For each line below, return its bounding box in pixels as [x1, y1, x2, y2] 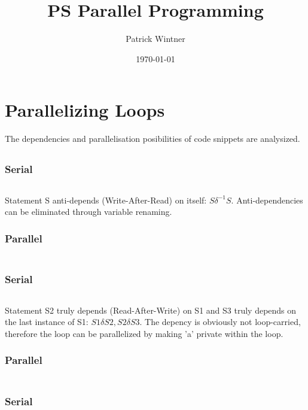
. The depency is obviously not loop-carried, [139, 315, 301, 328]
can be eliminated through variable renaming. [5, 205, 172, 218]
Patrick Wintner [126, 32, 185, 45]
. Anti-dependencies [231, 193, 303, 206]
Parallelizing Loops [5, 98, 165, 122]
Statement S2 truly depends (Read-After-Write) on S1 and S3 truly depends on [5, 303, 297, 316]
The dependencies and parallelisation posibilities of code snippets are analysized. [5, 132, 300, 145]
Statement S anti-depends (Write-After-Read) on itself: [5, 193, 207, 206]
